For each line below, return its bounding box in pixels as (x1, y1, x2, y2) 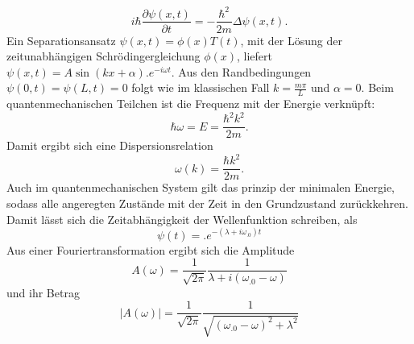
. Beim (361, 79, 394, 96)
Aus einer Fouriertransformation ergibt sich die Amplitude (6, 241, 295, 258)
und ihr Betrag (6, 284, 80, 300)
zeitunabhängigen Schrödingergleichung (6, 48, 201, 64)
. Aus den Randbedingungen (171, 63, 312, 80)
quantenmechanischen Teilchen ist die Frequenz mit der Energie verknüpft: (6, 95, 375, 112)
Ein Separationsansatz (6, 31, 116, 48)
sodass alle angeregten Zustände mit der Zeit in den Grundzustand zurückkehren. (6, 195, 408, 212)
